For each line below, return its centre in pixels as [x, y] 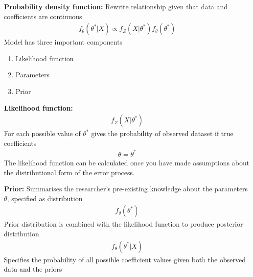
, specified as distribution [45, 198]
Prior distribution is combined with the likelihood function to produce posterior [124, 224]
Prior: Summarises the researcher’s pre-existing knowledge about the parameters [126, 189]
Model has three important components [63, 42]
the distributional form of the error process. [69, 172]
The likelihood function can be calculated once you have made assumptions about [127, 162]
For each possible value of [42, 133]
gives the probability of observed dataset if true [162, 133]
